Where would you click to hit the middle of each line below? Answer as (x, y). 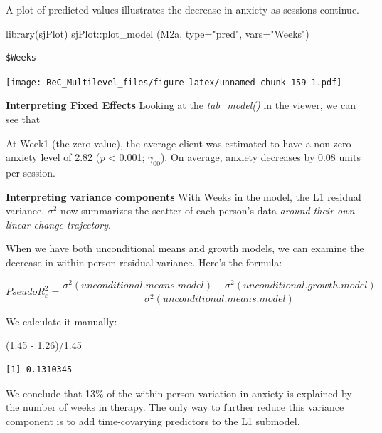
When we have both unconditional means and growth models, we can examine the (185, 248)
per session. (31, 173)
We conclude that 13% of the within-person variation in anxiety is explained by (179, 393)
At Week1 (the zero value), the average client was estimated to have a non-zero (179, 143)
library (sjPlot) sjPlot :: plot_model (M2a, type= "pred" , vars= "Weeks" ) (158, 33)
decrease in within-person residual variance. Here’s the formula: (144, 262)
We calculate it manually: (62, 321)
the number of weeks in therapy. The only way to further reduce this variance (175, 407)
